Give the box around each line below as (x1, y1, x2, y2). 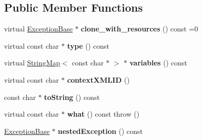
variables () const (129, 57, 187, 68)
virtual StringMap (4, 57, 60, 68)
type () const (67, 40, 109, 51)
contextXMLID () (67, 74, 130, 85)
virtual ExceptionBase (4, 23, 73, 34)
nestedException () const (58, 125, 143, 136)
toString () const (44, 91, 100, 102)
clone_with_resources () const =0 (80, 23, 198, 34)
